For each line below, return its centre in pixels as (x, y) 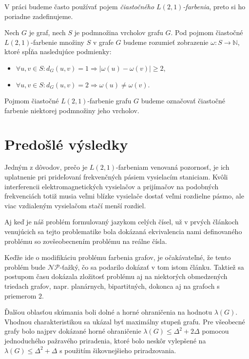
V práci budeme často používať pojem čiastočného (79, 6)
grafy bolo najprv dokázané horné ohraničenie (73, 331)
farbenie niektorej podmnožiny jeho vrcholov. (72, 110)
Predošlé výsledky (66, 144)
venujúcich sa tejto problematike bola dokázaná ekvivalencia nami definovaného (123, 231)
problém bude (25, 267)
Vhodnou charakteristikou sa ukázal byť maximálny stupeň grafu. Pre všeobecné (125, 321)
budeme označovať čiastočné (183, 101)
